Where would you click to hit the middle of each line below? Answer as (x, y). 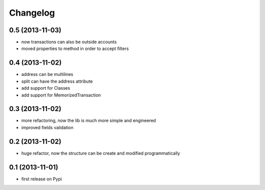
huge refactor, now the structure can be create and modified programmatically (101, 153)
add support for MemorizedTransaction (61, 95)
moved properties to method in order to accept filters (75, 48)
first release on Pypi (42, 179)
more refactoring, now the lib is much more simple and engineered (89, 120)
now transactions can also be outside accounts (69, 42)
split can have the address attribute (57, 81)
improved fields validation (47, 127)
